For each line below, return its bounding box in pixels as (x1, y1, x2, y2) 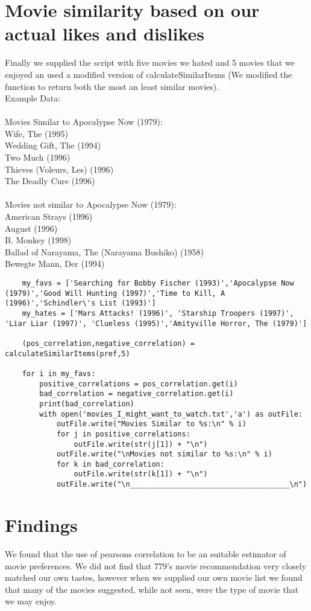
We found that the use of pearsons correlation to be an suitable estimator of (5, 547, 286, 560)
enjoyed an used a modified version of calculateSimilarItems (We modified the (5, 68, 292, 80)
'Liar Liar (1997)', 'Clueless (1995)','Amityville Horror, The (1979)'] (5, 319, 307, 328)
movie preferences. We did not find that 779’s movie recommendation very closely (5, 559, 307, 572)
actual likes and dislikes (5, 21, 204, 46)
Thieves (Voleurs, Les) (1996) (5, 162, 114, 175)
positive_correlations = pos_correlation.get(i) (39, 379, 238, 388)
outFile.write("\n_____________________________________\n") (56, 480, 307, 489)
